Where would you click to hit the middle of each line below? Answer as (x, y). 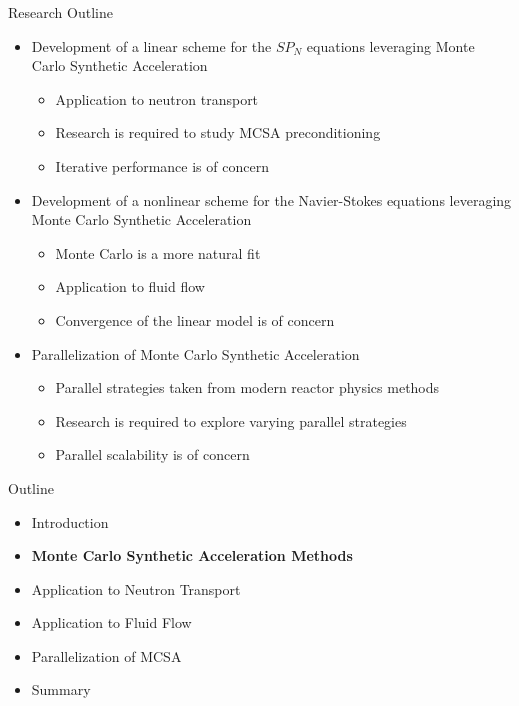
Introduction (70, 521)
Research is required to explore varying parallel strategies (231, 420)
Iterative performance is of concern (162, 165)
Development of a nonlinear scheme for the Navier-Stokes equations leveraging (271, 199)
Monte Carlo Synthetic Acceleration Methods (192, 555)
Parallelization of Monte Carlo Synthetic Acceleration (195, 353)
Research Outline (60, 12)
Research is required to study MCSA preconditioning (218, 132)
